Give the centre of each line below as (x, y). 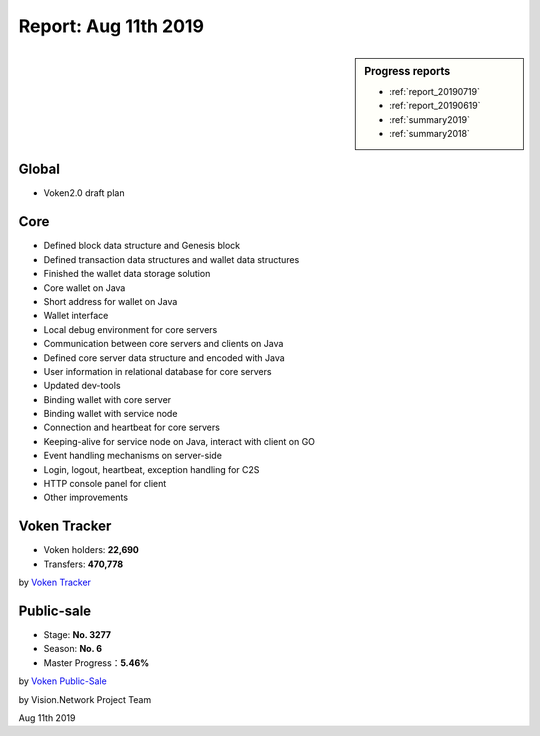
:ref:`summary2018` (429, 133)
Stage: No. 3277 (77, 634)
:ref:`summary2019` (429, 119)
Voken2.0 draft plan (84, 193)
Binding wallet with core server (107, 399)
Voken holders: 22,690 (91, 550)
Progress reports (407, 71)
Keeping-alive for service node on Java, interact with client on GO (179, 441)
